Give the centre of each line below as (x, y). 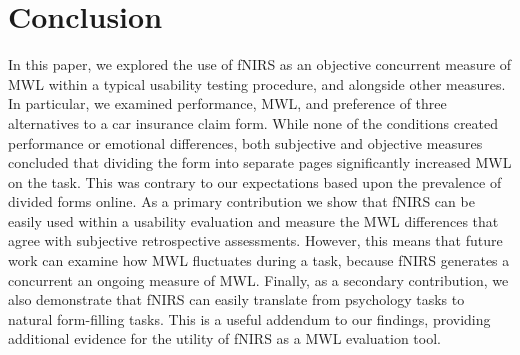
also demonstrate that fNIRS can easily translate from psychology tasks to (236, 299)
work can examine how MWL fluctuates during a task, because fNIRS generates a (259, 260)
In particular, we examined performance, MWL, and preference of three (227, 103)
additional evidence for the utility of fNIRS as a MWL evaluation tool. (224, 338)
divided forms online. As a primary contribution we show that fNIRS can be (241, 201)
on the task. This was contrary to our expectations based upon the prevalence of (255, 181)
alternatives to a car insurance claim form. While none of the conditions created (253, 122)
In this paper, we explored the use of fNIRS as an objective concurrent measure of (260, 64)
